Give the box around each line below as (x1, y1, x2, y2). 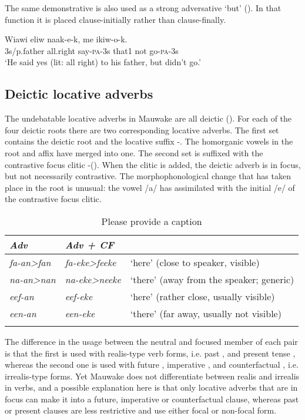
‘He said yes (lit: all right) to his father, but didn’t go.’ (5, 56, 202, 68)
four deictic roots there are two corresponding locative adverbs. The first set (5, 123, 279, 136)
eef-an (9, 289, 34, 303)
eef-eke (65, 289, 93, 303)
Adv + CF (65, 237, 114, 251)
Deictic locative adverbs (5, 85, 153, 103)
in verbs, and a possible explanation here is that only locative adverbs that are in (5, 381, 298, 394)
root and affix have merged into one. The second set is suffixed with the (5, 146, 263, 159)
